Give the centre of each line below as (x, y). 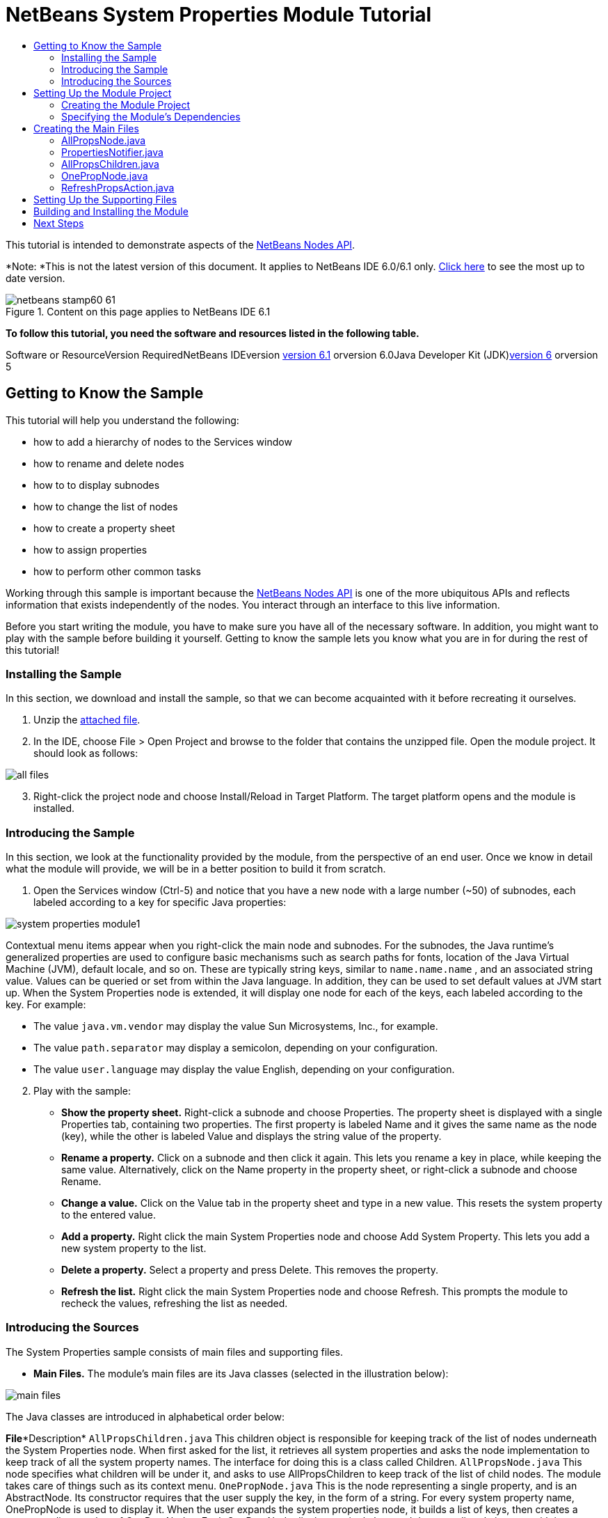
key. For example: (46, 1005)
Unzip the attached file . (87, 720)
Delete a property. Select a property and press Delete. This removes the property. (250, 1270)
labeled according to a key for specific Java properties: (160, 902)
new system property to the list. (134, 1249)
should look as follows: (86, 753)
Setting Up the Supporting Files (105, 199)
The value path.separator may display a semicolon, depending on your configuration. (236, 1048)
